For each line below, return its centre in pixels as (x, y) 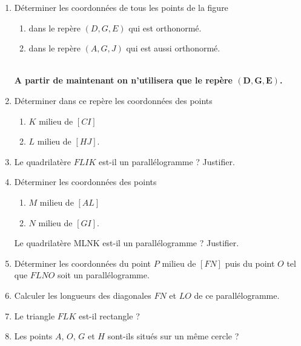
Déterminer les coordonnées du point (83, 263)
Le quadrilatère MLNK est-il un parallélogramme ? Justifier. (127, 243)
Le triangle (35, 315)
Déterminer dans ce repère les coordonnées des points (113, 100)
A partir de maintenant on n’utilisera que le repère (123, 80)
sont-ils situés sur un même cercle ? (173, 336)
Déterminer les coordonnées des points (85, 182)
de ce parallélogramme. (237, 295)
